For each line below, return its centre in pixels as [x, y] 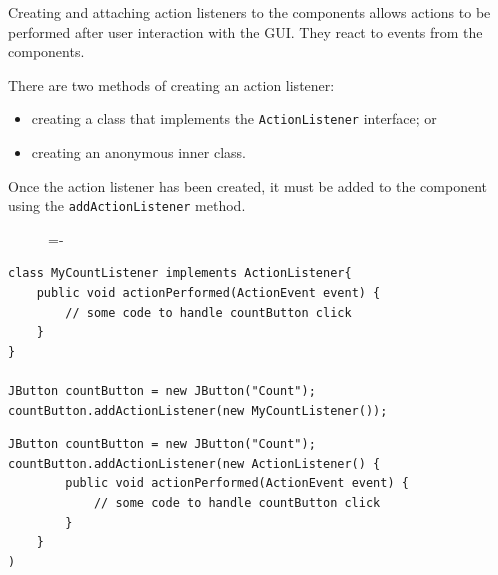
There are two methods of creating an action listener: [171, 84]
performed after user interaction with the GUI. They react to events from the [245, 31]
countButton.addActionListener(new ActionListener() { [194, 463]
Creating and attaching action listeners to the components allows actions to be [249, 12]
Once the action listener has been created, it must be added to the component [247, 185]
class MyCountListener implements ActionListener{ [180, 273]
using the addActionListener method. [127, 205]
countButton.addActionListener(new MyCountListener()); [198, 410]
